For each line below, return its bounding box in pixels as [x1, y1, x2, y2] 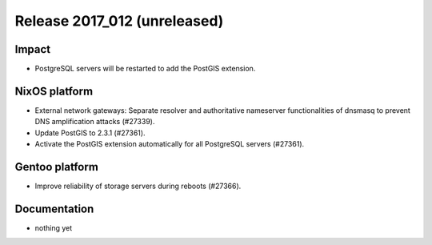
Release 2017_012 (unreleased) [14, 12, 224, 30]
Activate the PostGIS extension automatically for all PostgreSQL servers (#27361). [34, 139, 305, 149]
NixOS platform [14, 84, 94, 98]
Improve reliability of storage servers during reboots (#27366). [34, 181, 242, 191]
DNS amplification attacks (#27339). [34, 117, 155, 127]
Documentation [14, 202, 94, 215]
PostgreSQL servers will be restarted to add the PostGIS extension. [34, 64, 256, 74]
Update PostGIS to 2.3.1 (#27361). [34, 128, 146, 138]
